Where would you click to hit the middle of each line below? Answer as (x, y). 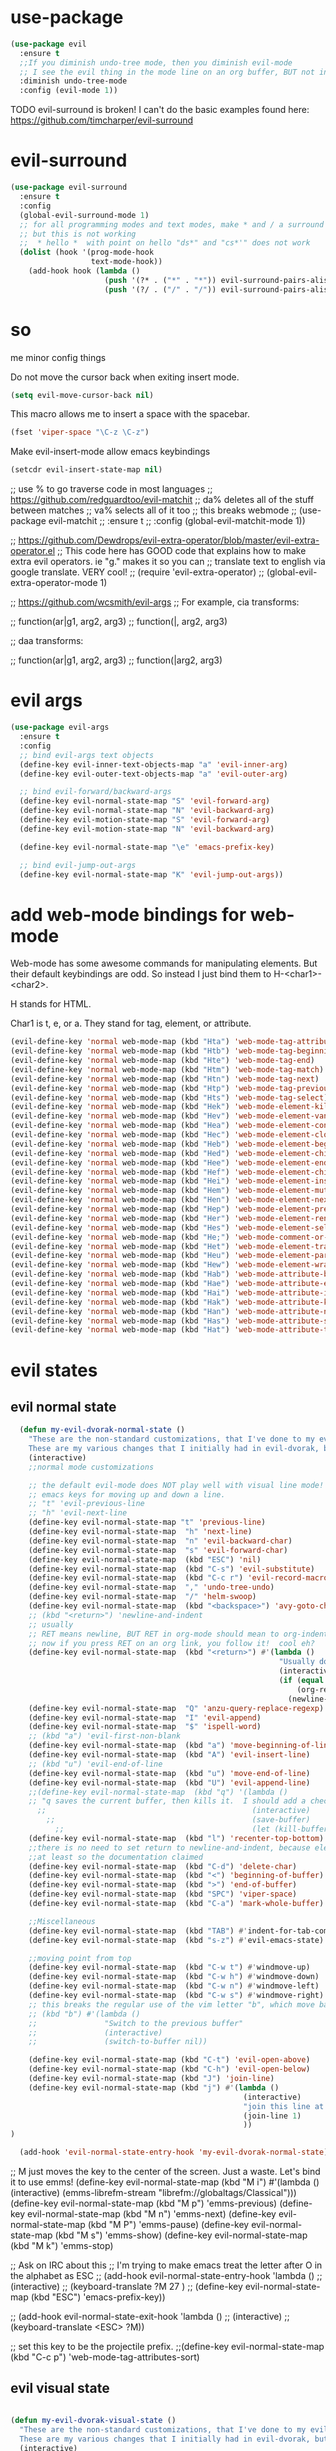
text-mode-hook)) (126, 262)
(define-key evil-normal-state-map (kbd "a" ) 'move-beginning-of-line (180, 1746)
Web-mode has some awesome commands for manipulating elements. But (164, 963)
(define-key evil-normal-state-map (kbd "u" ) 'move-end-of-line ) (169, 1773)
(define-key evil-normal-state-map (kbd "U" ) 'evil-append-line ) (169, 1782)
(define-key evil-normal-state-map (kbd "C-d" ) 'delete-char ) (163, 1866)
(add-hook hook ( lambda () (84, 271)
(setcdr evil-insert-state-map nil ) (86, 470)
